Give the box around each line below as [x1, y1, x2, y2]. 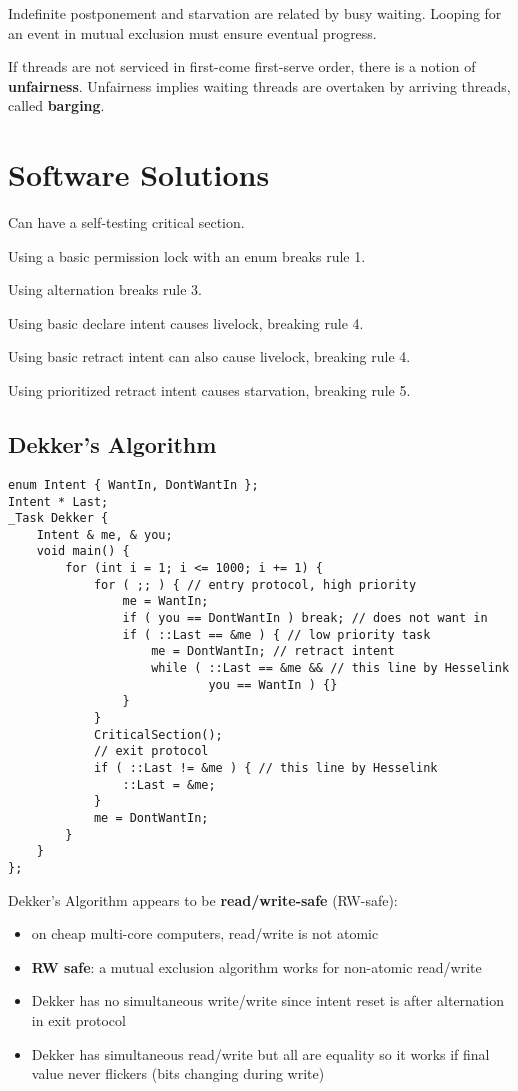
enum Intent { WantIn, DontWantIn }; [8, 477, 259, 492]
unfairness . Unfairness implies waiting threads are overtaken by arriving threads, [8, 75, 511, 96]
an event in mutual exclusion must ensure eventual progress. [8, 22, 377, 43]
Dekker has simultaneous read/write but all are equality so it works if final [31, 1043, 490, 1064]
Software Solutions [8, 154, 270, 195]
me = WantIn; [122, 594, 209, 609]
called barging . [8, 95, 105, 116]
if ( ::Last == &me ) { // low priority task [122, 627, 431, 642]
